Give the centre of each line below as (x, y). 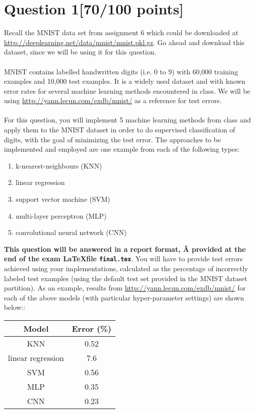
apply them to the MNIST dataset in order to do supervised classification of (120, 130)
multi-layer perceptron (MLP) (61, 215)
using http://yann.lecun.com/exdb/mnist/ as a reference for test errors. (113, 100)
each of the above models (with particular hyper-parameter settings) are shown (124, 297)
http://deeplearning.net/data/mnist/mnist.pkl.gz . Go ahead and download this (124, 42)
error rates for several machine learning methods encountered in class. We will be (127, 90)
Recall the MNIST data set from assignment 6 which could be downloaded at (121, 32)
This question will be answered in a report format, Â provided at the (125, 249)
